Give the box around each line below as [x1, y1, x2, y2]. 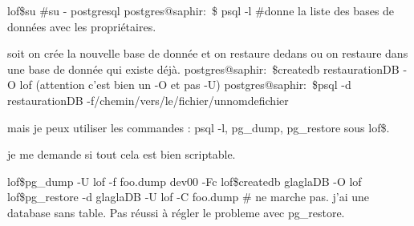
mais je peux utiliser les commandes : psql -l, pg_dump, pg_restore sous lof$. [7, 119, 390, 135]
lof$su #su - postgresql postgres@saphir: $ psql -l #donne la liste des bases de [7, 2, 395, 18]
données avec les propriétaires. [7, 18, 156, 34]
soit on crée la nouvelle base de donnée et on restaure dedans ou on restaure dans [7, 45, 408, 62]
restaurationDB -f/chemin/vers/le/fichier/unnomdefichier [7, 91, 289, 108]
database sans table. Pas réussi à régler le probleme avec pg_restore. [7, 204, 345, 220]
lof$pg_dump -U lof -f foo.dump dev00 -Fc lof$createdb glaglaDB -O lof [7, 172, 362, 189]
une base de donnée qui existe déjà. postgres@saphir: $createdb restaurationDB [7, 60, 400, 77]
